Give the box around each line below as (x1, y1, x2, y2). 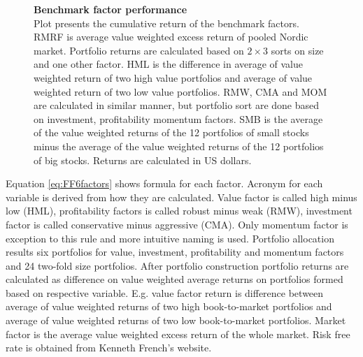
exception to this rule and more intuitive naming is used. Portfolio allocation (6, 231, 334, 245)
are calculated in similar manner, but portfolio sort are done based (34, 98, 320, 112)
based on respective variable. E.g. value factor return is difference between (6, 285, 324, 300)
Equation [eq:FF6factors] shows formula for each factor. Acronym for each (6, 176, 323, 191)
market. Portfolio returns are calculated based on (34, 43, 244, 57)
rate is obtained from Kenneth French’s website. (6, 340, 212, 355)
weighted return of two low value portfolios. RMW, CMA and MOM (34, 84, 327, 99)
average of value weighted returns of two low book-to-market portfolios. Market (6, 313, 346, 328)
